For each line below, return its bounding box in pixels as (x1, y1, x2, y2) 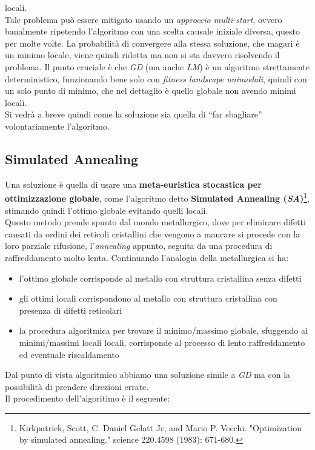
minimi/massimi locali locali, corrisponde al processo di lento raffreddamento (19, 336, 305, 348)
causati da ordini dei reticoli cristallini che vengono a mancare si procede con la (5, 227, 300, 240)
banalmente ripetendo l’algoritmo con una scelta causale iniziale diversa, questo (5, 25, 300, 38)
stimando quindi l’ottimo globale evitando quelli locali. (5, 203, 208, 216)
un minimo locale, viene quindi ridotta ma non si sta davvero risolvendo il (5, 48, 280, 61)
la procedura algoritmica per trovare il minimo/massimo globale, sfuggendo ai (19, 324, 308, 337)
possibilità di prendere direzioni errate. (5, 380, 149, 392)
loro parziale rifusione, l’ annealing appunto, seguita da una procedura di (5, 239, 273, 252)
